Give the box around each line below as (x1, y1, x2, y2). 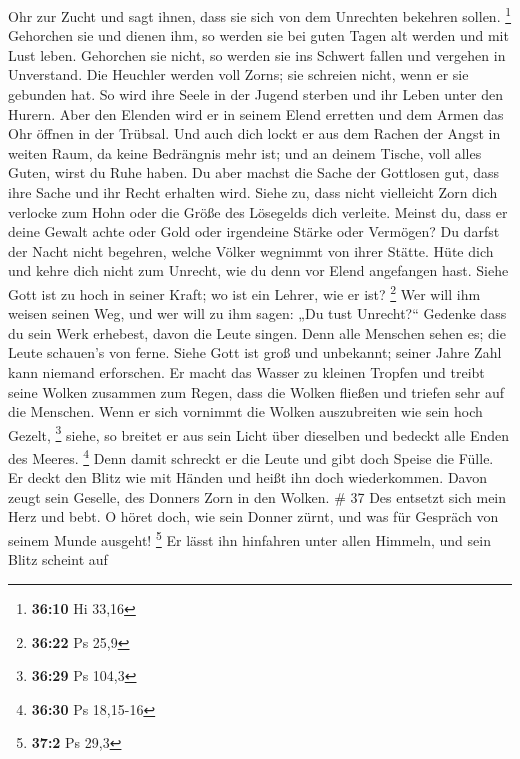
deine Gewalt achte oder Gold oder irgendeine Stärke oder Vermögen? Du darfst (8, 221, 500, 242)
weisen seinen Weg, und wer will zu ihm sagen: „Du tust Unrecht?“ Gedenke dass (8, 303, 507, 324)
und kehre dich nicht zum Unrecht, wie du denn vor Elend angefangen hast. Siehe (8, 260, 509, 281)
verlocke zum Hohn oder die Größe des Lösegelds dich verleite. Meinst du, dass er (8, 201, 508, 222)
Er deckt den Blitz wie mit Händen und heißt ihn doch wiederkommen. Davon (8, 467, 487, 488)
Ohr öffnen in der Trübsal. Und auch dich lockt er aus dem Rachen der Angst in (8, 123, 501, 144)
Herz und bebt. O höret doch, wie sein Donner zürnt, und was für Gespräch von (8, 506, 499, 527)
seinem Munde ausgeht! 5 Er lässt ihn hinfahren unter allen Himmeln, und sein (8, 527, 491, 550)
